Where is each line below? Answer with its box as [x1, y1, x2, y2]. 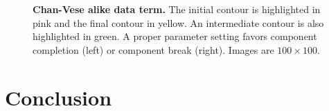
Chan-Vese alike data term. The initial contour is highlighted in [33, 2, 321, 16]
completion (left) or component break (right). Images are [33, 42, 274, 57]
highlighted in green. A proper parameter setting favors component [33, 29, 317, 43]
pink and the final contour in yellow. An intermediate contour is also [33, 15, 324, 30]
